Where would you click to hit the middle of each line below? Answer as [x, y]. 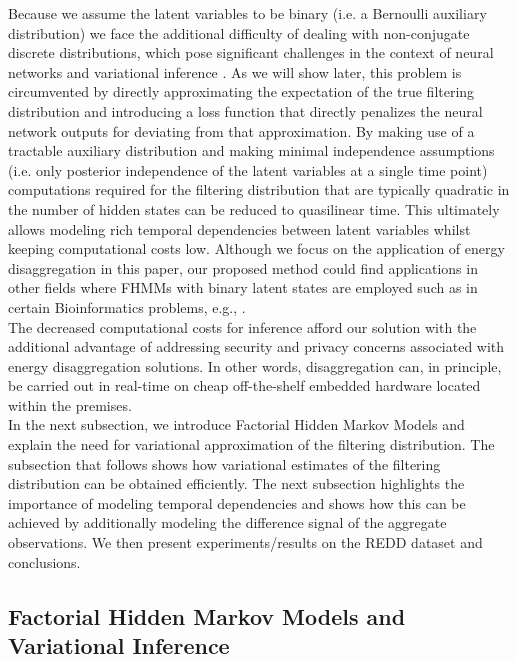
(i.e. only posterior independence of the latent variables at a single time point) [248, 169]
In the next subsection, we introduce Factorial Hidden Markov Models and [236, 424]
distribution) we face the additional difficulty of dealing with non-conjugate [239, 32]
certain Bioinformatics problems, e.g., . [127, 306]
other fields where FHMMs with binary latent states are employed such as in [243, 287]
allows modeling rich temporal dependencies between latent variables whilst [239, 228]
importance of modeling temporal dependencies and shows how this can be [237, 502]
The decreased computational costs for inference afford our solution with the [242, 326]
